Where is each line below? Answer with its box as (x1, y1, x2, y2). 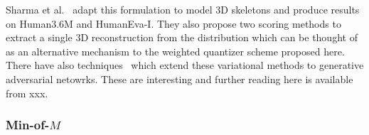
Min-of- (6, 116, 50, 134)
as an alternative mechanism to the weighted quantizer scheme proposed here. (6, 43, 345, 58)
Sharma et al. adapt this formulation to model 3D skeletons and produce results (6, 2, 360, 16)
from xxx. (6, 85, 48, 100)
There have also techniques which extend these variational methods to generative (6, 58, 364, 72)
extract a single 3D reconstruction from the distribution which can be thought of (6, 30, 358, 45)
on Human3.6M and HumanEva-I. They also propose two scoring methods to (6, 16, 341, 31)
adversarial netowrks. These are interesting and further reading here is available (6, 71, 353, 86)
